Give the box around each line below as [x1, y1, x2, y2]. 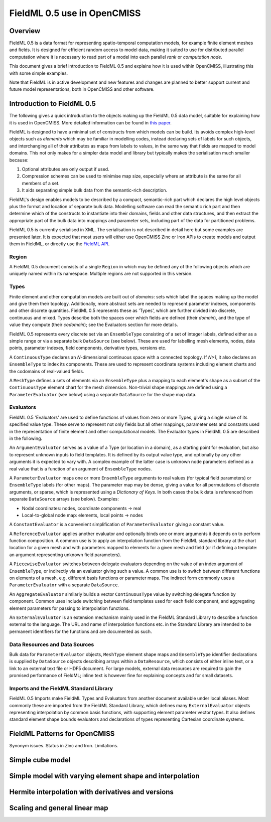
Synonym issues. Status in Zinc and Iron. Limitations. [9, 743, 118, 749]
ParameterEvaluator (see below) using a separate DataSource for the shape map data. [9, 391, 197, 397]
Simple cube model [9, 756, 71, 764]
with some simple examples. [9, 70, 68, 76]
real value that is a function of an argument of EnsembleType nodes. [9, 465, 153, 471]
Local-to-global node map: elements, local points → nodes [22, 512, 143, 518]
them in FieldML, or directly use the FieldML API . [9, 241, 110, 247]
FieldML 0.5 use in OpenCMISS [9, 8, 141, 19]
